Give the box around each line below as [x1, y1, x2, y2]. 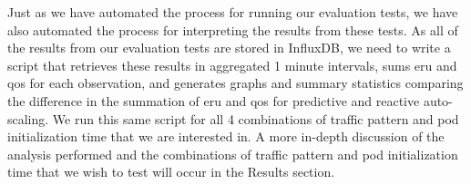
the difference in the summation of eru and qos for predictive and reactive [7, 91, 420, 110]
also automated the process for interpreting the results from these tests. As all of [7, 20, 458, 39]
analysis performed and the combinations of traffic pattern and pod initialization [7, 144, 458, 163]
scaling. [7, 109, 49, 128]
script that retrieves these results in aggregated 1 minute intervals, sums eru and [7, 55, 457, 74]
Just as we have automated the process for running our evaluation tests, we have [7, 3, 458, 21]
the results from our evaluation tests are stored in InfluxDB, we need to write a [7, 38, 451, 57]
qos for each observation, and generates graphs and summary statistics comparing [7, 73, 464, 92]
